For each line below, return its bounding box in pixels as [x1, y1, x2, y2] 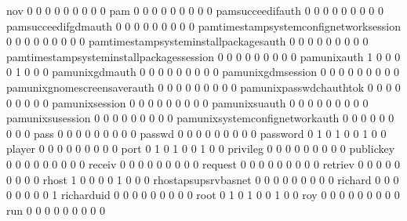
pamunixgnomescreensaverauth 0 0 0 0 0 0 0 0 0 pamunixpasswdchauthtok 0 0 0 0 [6, 78, 401, 95]
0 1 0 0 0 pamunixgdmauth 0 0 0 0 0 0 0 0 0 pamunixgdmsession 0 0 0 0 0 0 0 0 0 [6, 63, 400, 80]
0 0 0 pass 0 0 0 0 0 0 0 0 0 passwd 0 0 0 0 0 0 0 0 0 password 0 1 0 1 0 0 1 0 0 [6, 125, 387, 141]
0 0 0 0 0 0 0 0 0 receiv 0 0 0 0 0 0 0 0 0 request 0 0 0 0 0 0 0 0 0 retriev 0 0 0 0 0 [6, 155, 401, 172]
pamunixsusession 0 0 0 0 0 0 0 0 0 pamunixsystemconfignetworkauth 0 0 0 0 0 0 [6, 110, 394, 126]
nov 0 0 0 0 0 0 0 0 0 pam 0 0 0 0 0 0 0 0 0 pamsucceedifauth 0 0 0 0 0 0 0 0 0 [6, 2, 384, 18]
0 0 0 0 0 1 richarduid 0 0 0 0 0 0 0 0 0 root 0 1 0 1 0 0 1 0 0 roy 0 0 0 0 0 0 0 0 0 [6, 187, 400, 203]
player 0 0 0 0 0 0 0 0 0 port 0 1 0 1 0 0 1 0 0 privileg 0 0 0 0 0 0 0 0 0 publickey [6, 140, 395, 157]
